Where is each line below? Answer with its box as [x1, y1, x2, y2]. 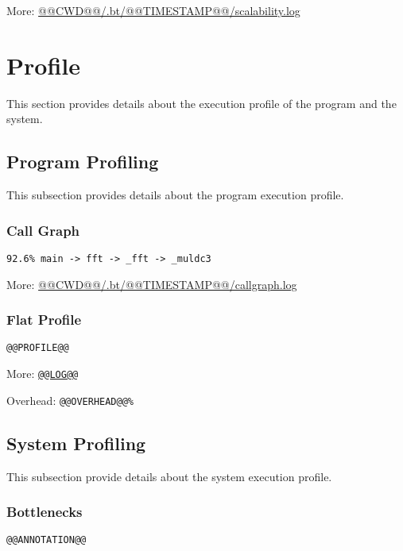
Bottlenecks [6, 502, 83, 522]
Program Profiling [6, 149, 159, 174]
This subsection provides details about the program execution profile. [6, 187, 344, 203]
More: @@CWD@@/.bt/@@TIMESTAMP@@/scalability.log [6, 2, 300, 18]
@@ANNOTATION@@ [6, 534, 87, 546]
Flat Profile [6, 310, 82, 329]
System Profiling [6, 430, 146, 455]
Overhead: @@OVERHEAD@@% [6, 391, 134, 408]
